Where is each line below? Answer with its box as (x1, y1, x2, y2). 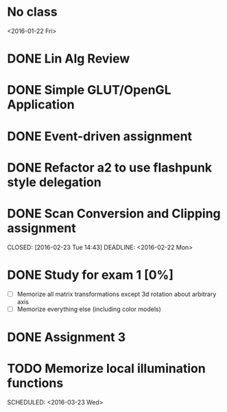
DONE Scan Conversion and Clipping (7, 205, 221, 221)
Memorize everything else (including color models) (16, 305, 161, 313)
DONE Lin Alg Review (7, 51, 130, 67)
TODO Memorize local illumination (7, 361, 206, 376)
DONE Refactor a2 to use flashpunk (7, 159, 213, 175)
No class (7, 4, 58, 20)
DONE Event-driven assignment (7, 128, 193, 144)
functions (7, 376, 64, 391)
